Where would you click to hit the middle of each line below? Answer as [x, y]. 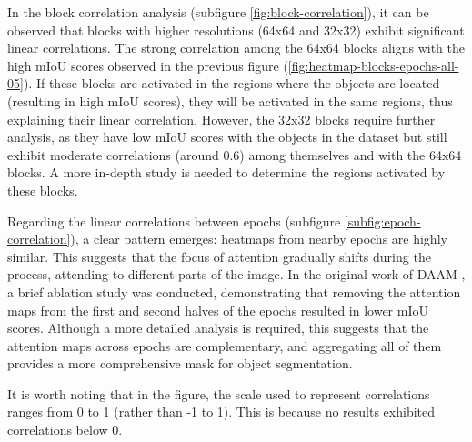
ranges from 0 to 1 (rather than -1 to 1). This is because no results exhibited [221, 412]
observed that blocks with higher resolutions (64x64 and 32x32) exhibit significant [236, 30]
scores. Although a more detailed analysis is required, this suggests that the [218, 328]
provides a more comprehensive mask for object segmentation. [180, 363]
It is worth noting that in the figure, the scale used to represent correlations [219, 393]
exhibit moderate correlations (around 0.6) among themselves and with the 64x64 [235, 154]
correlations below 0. [65, 430]
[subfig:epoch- [382, 221]
